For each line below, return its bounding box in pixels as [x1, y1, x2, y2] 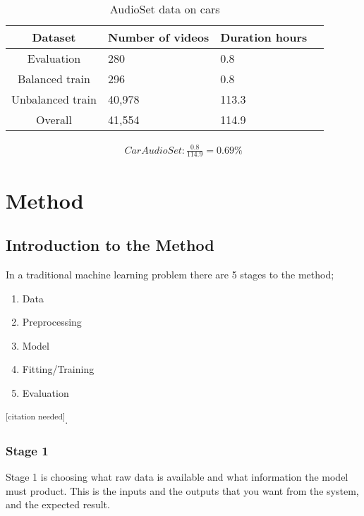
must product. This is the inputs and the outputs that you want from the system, [6, 483, 359, 498]
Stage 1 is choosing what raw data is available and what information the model [6, 469, 348, 484]
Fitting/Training [22, 362, 95, 376]
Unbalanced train [11, 91, 97, 107]
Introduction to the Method [6, 234, 214, 256]
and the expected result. [6, 497, 110, 512]
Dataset [32, 29, 76, 45]
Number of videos [107, 29, 210, 45]
